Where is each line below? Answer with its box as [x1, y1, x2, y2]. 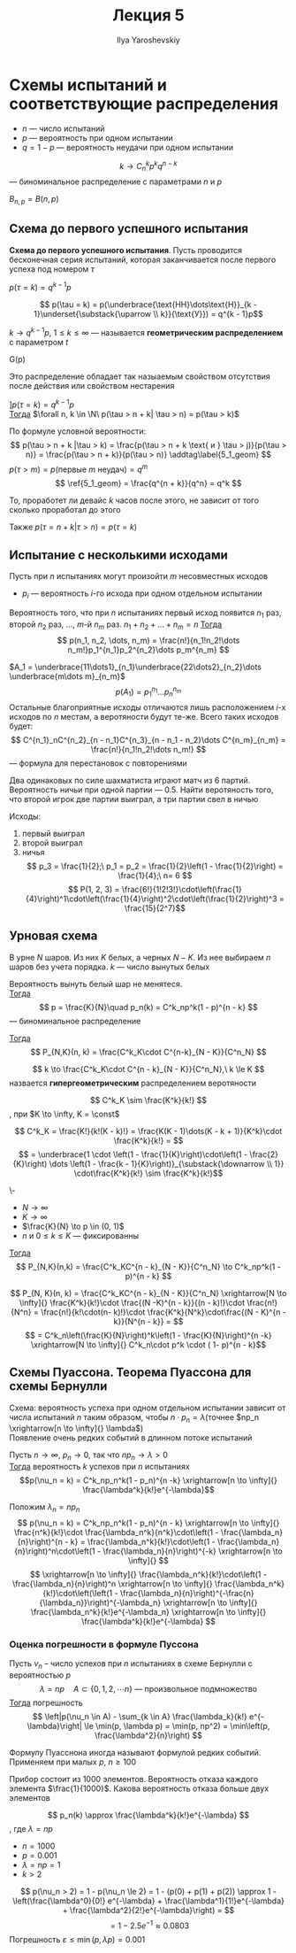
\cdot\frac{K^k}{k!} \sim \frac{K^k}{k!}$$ [73, 1168, 224, 1178]
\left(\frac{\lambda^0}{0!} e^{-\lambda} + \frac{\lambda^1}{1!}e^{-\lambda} [12, 1895, 285, 1906]
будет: [9, 721, 34, 731]
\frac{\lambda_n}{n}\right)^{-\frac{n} [119, 1588, 254, 1599]
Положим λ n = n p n [9, 1501, 80, 1515]
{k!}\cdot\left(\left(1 [42, 1588, 113, 1599]
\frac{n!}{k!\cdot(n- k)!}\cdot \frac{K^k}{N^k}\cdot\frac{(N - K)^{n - [41, 1307, 287, 1317]
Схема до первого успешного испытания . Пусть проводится [9, 244, 243, 255]
